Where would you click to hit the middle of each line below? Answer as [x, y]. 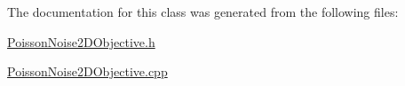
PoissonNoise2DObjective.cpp [87, 71]
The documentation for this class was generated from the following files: [203, 12]
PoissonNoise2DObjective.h [81, 41]
